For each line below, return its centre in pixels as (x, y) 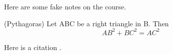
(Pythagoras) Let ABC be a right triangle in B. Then (86, 23)
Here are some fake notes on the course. (65, 6)
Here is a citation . (33, 47)
